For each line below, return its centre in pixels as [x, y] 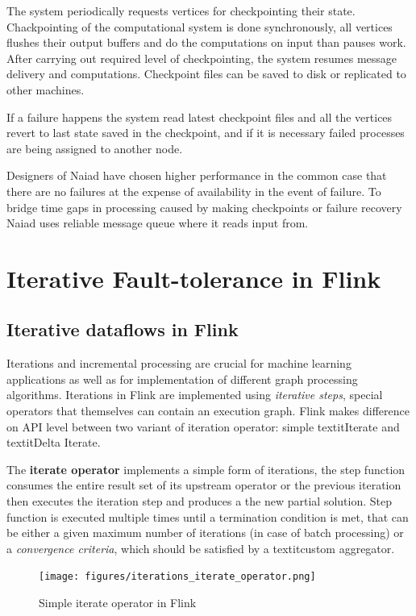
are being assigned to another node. [95, 148]
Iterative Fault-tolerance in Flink [194, 278]
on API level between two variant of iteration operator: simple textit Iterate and [203, 426]
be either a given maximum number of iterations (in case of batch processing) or [205, 533]
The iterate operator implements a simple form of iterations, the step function [206, 469]
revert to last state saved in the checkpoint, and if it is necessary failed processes [206, 133]
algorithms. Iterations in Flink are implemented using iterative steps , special [195, 395]
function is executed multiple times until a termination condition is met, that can [208, 516]
